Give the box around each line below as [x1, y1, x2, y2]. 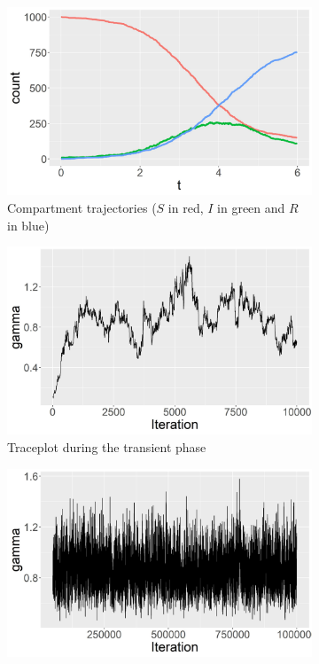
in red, [167, 198, 204, 216]
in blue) [7, 215, 50, 234]
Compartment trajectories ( [7, 198, 157, 216]
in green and [217, 198, 285, 216]
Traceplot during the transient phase [7, 438, 206, 456]
